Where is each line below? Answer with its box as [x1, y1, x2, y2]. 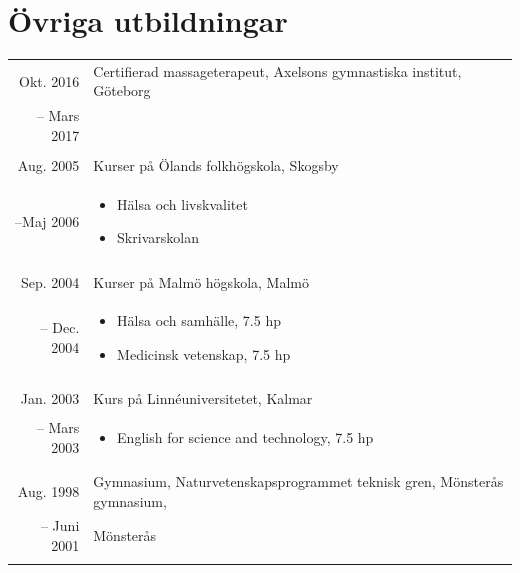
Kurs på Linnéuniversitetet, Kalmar [93, 388, 313, 409]
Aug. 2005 [17, 155, 80, 175]
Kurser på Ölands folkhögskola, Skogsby [93, 155, 339, 175]
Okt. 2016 [18, 70, 80, 91]
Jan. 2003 [20, 388, 80, 409]
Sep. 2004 [20, 271, 80, 292]
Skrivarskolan [117, 227, 199, 248]
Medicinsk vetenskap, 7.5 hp [117, 343, 291, 364]
